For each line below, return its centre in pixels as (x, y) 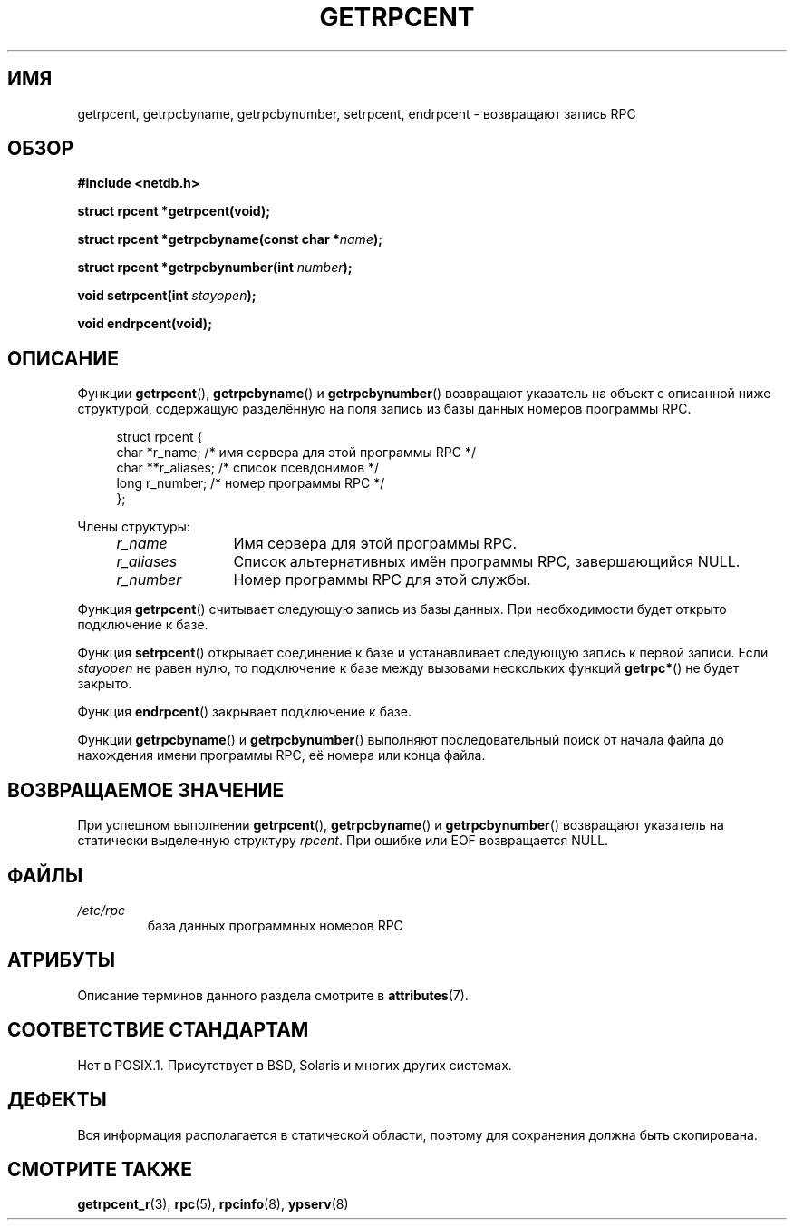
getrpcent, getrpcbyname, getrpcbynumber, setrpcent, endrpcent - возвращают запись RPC (357, 113)
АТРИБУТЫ (62, 960)
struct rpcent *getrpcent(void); (174, 211)
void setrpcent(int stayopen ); (167, 296)
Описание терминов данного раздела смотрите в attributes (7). (273, 995)
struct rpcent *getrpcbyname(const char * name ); (230, 239)
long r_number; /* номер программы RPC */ (251, 483)
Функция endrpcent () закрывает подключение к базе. (244, 712)
